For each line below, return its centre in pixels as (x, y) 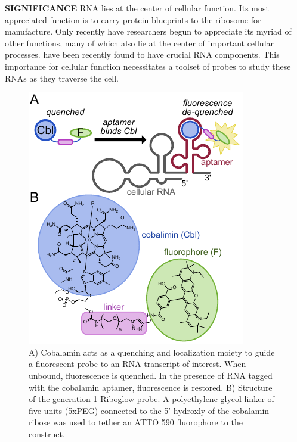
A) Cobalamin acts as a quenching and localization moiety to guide (152, 352)
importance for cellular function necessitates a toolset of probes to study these (148, 66)
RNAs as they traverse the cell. (62, 78)
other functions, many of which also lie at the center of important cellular (140, 43)
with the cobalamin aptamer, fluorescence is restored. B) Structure (151, 387)
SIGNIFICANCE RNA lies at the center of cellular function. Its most (137, 8)
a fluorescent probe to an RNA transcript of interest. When (137, 364)
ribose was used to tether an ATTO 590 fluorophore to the (136, 422)
